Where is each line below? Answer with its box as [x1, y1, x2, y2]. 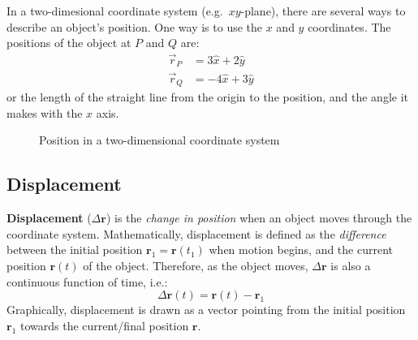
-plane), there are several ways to [240, 2, 406, 19]
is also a [330, 256, 371, 273]
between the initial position [6, 241, 143, 258]
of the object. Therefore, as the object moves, [83, 256, 308, 273]
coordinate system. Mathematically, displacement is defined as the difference [6, 225, 386, 242]
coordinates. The [308, 18, 391, 35]
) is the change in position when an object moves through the [106, 209, 412, 226]
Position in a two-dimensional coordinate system [39, 131, 280, 148]
